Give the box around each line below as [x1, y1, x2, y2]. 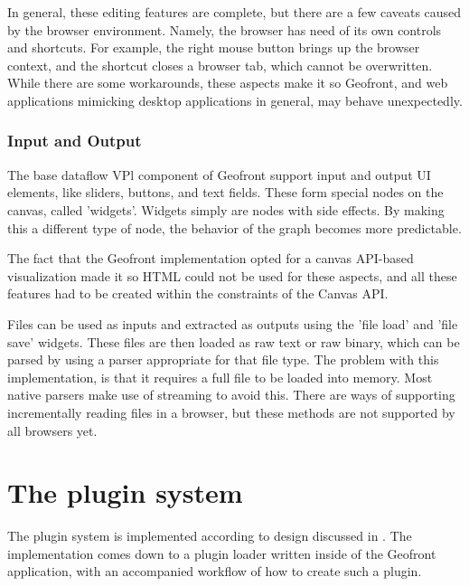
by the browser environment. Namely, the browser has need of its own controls [7, 20, 442, 39]
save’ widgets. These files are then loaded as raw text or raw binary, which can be [7, 332, 460, 351]
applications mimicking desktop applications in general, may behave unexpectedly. [7, 90, 463, 109]
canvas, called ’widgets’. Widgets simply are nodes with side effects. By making [7, 200, 445, 219]
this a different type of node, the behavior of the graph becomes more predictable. [7, 218, 462, 237]
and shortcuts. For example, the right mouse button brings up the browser [7, 38, 420, 57]
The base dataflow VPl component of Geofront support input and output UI [7, 165, 431, 184]
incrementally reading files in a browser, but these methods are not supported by [7, 402, 455, 421]
